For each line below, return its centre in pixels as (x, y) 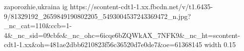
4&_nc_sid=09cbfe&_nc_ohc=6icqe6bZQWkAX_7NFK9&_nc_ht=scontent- (122, 35)
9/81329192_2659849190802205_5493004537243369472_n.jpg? (97, 16)
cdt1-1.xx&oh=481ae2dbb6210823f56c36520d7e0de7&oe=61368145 (103, 44)
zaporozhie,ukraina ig (36, 6)
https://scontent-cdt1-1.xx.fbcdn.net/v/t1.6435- (141, 6)
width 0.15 (220, 44)
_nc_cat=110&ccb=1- (38, 25)
